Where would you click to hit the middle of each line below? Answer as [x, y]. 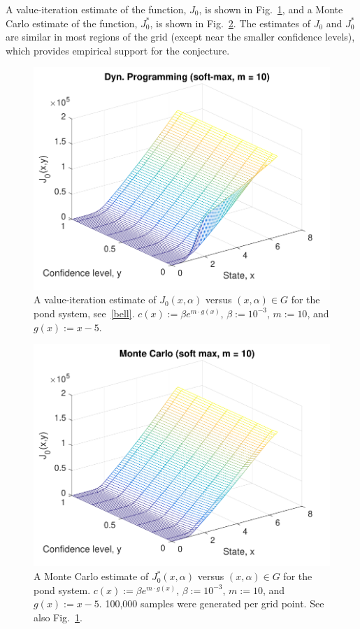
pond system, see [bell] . [84, 313]
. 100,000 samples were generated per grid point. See [211, 603]
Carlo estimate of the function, [72, 23]
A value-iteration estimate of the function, [96, 9]
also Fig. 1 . [58, 617]
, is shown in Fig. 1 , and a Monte [271, 9]
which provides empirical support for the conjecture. [118, 50]
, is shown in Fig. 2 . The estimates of [230, 23]
